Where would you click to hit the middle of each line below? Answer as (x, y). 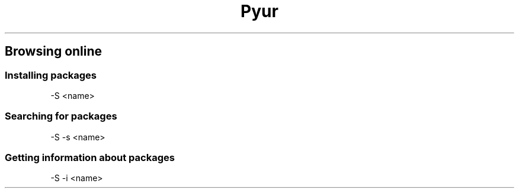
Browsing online (54, 52)
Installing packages (51, 75)
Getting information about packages (90, 158)
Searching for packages (61, 116)
